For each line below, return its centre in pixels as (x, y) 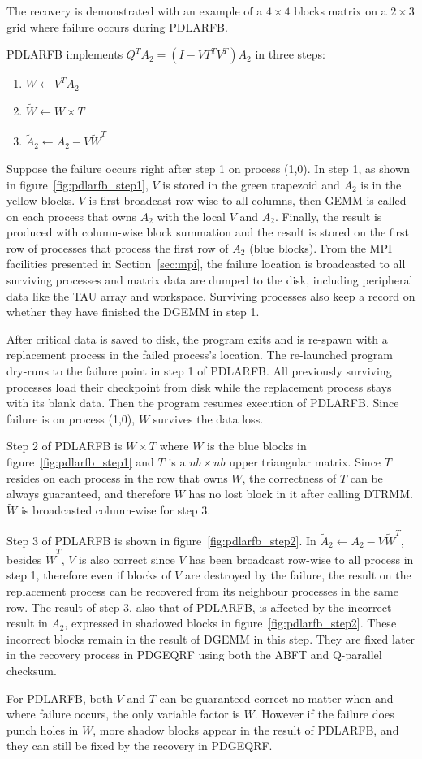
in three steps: (290, 54)
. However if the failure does (324, 714)
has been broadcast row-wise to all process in (301, 559)
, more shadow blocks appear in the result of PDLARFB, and (246, 729)
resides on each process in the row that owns (117, 477)
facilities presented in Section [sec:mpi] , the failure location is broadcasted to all (206, 264)
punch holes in (43, 729)
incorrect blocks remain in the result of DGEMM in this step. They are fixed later (211, 638)
